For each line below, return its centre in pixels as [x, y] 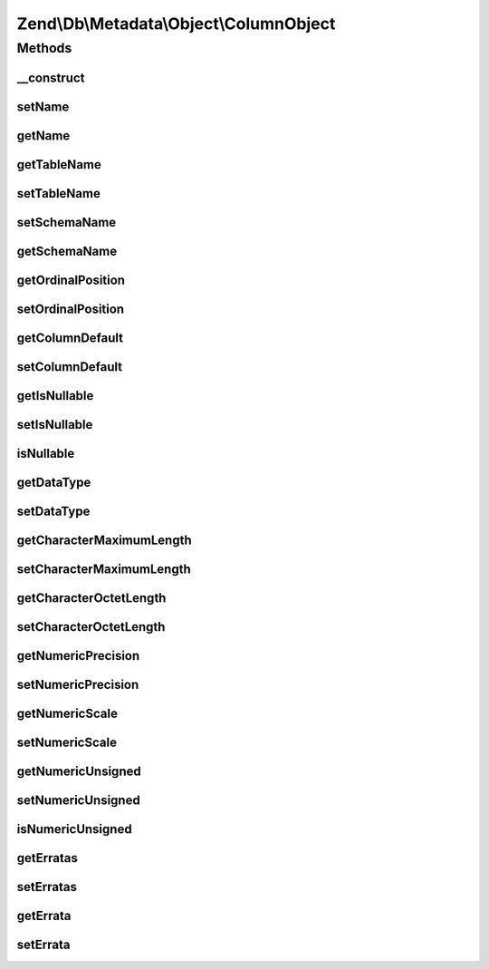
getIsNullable [55, 396]
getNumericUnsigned [79, 771]
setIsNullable [55, 425]
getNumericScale [67, 713]
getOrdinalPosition [71, 280]
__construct [51, 78]
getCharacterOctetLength [91, 598]
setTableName [59, 194]
